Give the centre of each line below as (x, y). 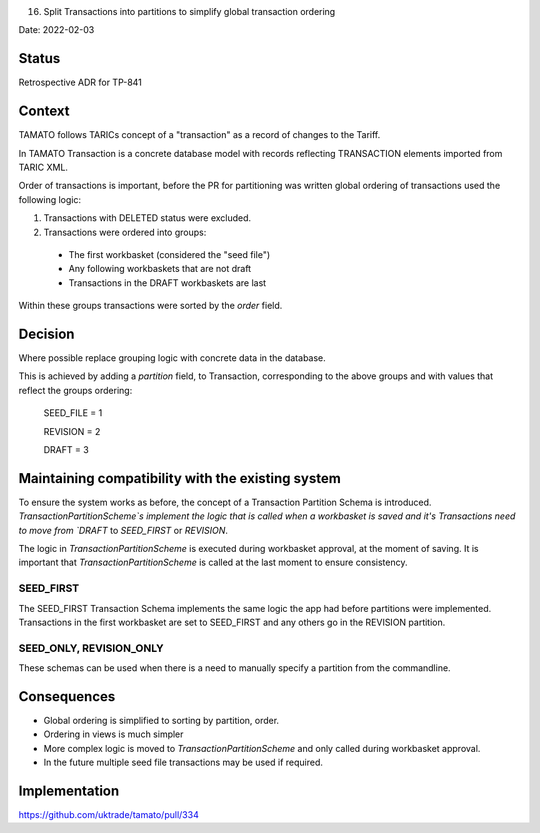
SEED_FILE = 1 (73, 413)
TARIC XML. (43, 167)
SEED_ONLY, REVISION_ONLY (91, 648)
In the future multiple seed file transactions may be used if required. (183, 762)
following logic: (50, 199)
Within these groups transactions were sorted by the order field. (150, 306)
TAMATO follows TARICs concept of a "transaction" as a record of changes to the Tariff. (199, 135)
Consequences (67, 696)
